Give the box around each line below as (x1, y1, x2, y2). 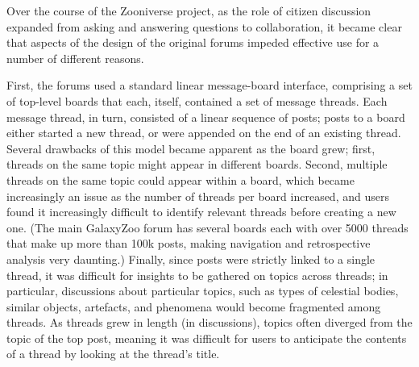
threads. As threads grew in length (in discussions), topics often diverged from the (6, 314, 413, 331)
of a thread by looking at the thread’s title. (6, 345, 220, 362)
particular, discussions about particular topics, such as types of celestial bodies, (6, 282, 399, 299)
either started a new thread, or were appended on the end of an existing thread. (6, 124, 401, 141)
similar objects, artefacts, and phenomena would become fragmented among (6, 298, 381, 315)
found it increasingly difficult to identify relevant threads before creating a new (6, 203, 396, 220)
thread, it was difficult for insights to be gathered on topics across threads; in (6, 266, 388, 283)
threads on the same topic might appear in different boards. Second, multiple (6, 156, 388, 173)
